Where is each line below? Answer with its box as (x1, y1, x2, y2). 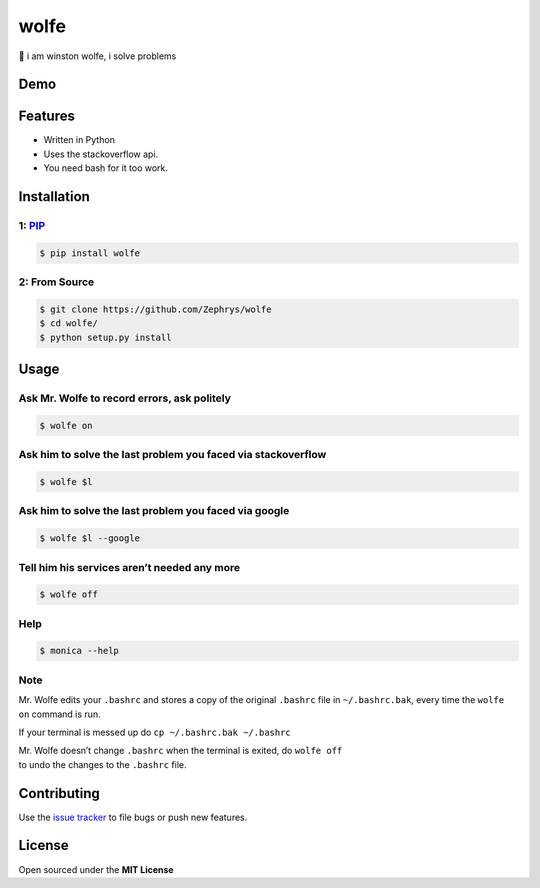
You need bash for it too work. (43, 162, 169, 174)
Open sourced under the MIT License (18, 863, 174, 875)
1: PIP (18, 219, 46, 233)
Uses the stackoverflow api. (43, 148, 159, 160)
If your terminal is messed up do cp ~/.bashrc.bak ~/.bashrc (18, 726, 292, 738)
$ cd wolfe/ (39, 318, 99, 329)
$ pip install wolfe (39, 247, 140, 259)
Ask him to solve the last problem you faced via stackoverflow (18, 448, 327, 462)
